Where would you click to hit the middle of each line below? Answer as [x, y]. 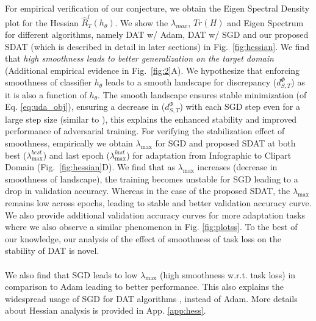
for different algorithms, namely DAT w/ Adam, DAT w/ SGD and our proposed [157, 34]
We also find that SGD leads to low [71, 274]
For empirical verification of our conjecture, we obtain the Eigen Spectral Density [157, 8]
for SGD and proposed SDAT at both [225, 142]
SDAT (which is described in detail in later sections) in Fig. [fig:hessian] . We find [157, 46]
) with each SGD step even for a [240, 106]
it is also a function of [46, 94]
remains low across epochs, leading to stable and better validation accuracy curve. [158, 202]
